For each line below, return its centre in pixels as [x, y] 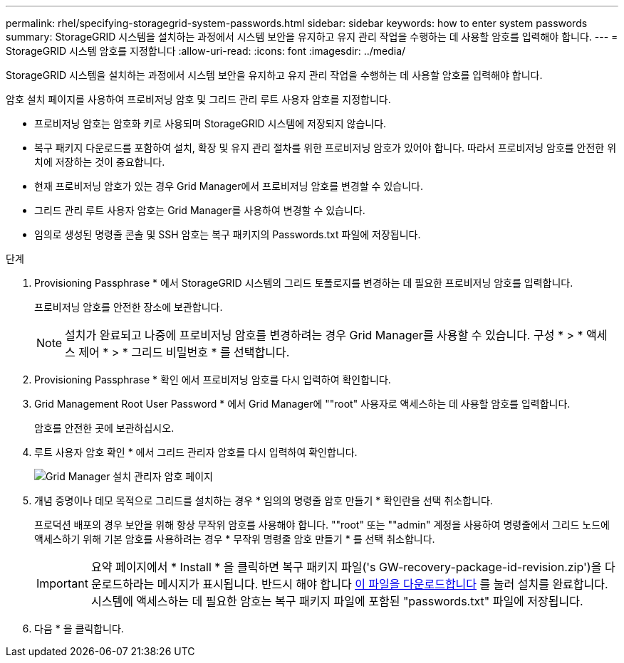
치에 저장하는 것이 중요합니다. [100, 162]
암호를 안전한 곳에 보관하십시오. [104, 428]
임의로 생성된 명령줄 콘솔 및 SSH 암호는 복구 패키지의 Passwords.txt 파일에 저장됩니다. [228, 234]
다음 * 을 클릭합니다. [79, 628]
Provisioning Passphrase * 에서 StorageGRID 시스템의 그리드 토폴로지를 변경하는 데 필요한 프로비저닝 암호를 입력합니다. [304, 283]
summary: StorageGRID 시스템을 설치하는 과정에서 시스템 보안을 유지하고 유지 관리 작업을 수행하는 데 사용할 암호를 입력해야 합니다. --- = [312, 37]
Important [62, 583]
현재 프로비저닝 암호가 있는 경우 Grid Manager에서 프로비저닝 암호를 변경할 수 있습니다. [229, 186]
